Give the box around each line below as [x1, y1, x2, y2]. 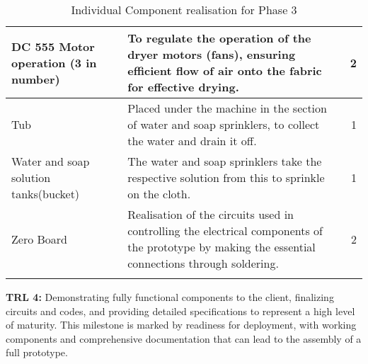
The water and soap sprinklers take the [127, 153, 322, 169]
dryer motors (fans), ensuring [127, 46, 296, 62]
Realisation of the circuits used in [127, 206, 294, 222]
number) [11, 70, 60, 87]
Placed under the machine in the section [127, 100, 327, 116]
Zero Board [11, 230, 67, 247]
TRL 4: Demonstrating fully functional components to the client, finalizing [6, 290, 334, 304]
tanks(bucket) [11, 186, 80, 202]
